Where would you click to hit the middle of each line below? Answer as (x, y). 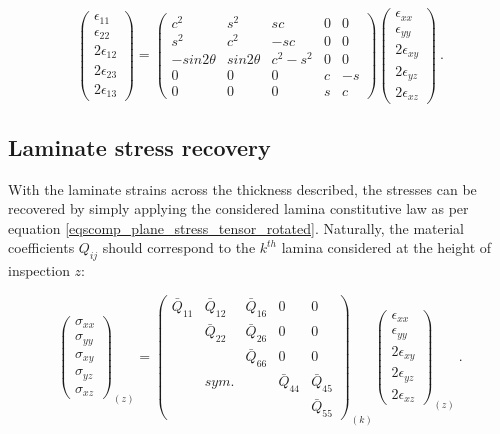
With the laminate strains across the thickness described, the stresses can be (242, 188)
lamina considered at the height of (386, 247)
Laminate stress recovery (139, 146)
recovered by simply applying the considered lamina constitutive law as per (238, 208)
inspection (39, 270)
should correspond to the (179, 247)
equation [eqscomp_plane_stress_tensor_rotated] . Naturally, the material (236, 227)
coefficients (41, 247)
